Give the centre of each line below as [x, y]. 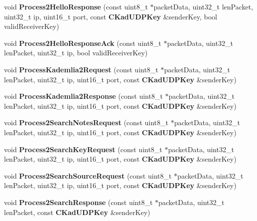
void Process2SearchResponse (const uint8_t [78, 202]
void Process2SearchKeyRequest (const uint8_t [83, 149]
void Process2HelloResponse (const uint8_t [76, 6]
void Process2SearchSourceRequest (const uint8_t [88, 175]
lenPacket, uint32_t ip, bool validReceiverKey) [76, 53]
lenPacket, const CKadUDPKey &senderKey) [77, 212]
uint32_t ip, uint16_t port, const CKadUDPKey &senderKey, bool [111, 16]
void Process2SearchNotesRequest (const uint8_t [86, 122]
